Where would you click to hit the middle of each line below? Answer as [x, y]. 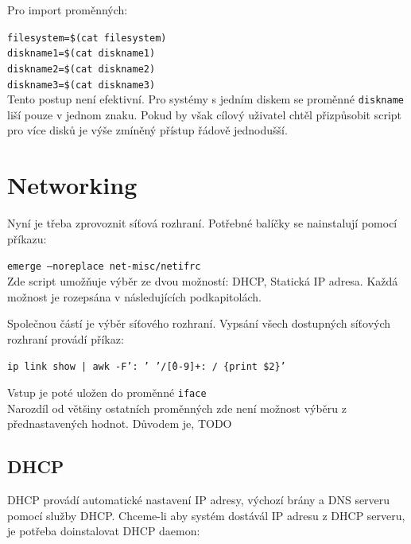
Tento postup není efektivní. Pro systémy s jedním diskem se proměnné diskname [205, 99]
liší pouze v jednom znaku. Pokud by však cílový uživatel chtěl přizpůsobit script [205, 114]
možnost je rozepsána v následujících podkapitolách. [134, 296]
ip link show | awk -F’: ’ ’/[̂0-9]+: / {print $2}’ [147, 367]
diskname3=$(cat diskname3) [81, 85]
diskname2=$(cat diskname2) [81, 69]
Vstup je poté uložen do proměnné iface [107, 392]
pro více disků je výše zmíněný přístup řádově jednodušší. [147, 130]
